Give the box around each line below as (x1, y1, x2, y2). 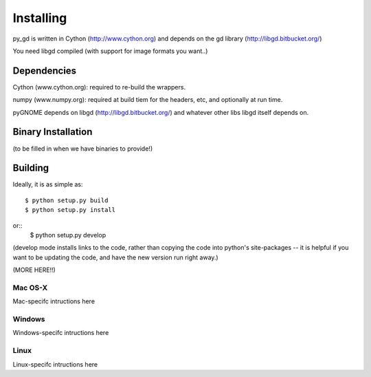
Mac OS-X (12, 283, 48, 292)
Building (12, 162, 49, 174)
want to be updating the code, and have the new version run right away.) (12, 253, 219, 261)
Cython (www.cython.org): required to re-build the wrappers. (12, 83, 185, 91)
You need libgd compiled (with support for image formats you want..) (12, 47, 208, 55)
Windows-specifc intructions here (12, 329, 109, 337)
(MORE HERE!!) (12, 266, 56, 274)
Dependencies (12, 65, 77, 76)
